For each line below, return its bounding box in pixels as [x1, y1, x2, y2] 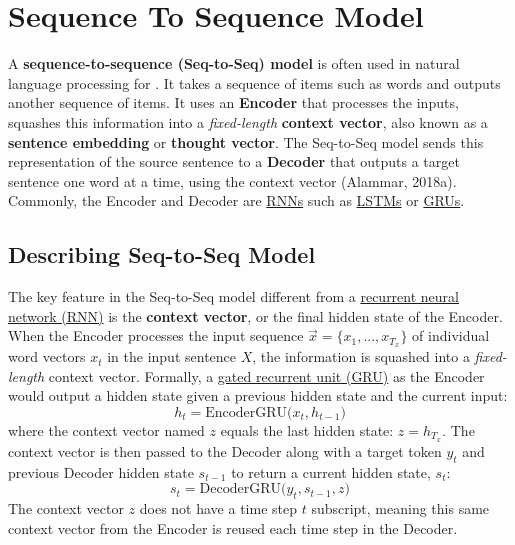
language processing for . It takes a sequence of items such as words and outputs [8, 72, 501, 93]
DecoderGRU [199, 482, 281, 497]
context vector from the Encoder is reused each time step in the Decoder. [8, 517, 458, 538]
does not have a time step [139, 497, 297, 518]
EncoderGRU [205, 405, 288, 420]
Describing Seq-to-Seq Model [8, 239, 316, 270]
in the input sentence [107, 346, 237, 367]
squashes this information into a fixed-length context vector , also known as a [8, 111, 488, 132]
